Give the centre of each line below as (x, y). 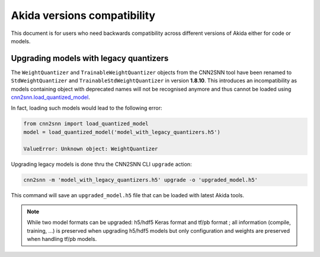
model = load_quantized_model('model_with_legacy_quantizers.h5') (122, 132)
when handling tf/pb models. (62, 239)
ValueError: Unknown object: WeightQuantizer (91, 149)
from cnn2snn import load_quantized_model (86, 124)
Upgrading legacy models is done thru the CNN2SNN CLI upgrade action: (101, 164)
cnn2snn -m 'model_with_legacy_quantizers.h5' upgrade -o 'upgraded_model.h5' (140, 180)
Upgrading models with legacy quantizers (90, 58)
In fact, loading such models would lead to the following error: (87, 108)
